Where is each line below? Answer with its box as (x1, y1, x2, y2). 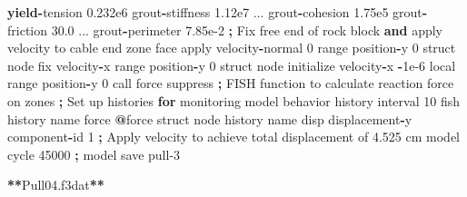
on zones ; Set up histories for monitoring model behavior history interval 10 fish (7, 91, 460, 110)
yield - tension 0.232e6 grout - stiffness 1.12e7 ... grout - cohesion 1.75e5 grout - (7, 3, 428, 21)
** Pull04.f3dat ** (7, 175, 104, 194)
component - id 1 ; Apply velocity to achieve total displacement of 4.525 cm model (7, 127, 460, 146)
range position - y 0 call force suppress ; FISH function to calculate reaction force (7, 74, 454, 93)
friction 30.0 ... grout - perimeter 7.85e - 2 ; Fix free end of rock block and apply (7, 20, 443, 39)
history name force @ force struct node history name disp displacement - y (7, 109, 412, 128)
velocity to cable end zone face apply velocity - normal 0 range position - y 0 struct (7, 38, 456, 57)
